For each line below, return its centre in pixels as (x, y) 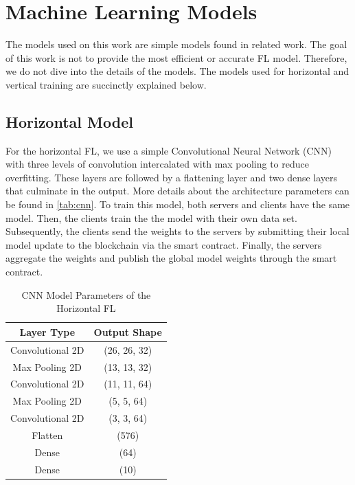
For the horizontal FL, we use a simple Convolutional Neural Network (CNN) (169, 150)
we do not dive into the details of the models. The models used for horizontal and (177, 71)
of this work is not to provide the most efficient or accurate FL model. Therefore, (176, 57)
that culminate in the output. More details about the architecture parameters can (177, 191)
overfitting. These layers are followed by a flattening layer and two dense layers (172, 177)
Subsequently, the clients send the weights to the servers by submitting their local (177, 231)
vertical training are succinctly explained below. (106, 84)
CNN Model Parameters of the (86, 294)
